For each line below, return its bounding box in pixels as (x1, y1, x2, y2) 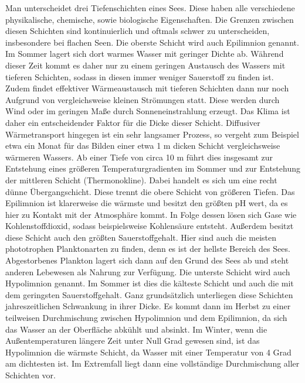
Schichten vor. (5, 369, 56, 381)
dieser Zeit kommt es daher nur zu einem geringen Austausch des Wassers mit (5, 59, 286, 71)
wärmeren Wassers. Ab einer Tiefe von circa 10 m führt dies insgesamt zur (5, 151, 273, 163)
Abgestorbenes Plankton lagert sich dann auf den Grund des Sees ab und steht (5, 254, 289, 266)
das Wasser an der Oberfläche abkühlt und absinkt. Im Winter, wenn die (5, 323, 267, 335)
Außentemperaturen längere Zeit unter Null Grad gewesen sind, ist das (5, 334, 260, 347)
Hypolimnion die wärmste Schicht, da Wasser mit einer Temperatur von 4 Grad (5, 346, 292, 358)
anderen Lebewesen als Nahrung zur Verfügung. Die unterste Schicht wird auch (5, 265, 290, 278)
